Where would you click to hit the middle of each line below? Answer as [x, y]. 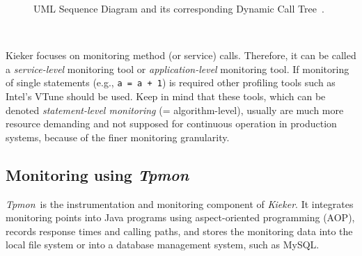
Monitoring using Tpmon [97, 174]
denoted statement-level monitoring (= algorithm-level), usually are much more [175, 110]
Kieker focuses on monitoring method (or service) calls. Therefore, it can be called [181, 55]
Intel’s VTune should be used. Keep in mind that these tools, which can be [166, 96]
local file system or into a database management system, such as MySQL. [163, 245]
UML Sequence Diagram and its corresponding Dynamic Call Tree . [179, 8]
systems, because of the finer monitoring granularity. [118, 137]
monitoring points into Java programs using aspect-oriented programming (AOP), [180, 217]
